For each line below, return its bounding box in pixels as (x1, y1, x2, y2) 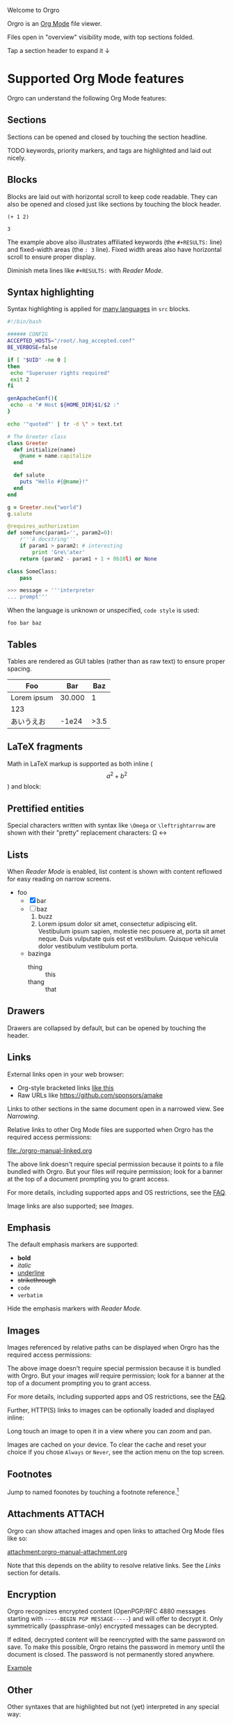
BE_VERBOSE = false (7, 344, 58, 351)
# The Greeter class (7, 433, 67, 440)
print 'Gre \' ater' (32, 549, 86, 555)
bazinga (27, 949, 51, 958)
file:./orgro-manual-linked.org (7, 1146, 93, 1154)
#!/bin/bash (7, 318, 42, 325)
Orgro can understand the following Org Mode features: (7, 94, 167, 102)
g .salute (7, 510, 33, 517)
